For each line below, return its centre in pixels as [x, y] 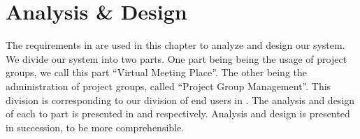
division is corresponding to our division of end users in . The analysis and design [180, 100]
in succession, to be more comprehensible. [95, 127]
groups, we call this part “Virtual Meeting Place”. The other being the [157, 72]
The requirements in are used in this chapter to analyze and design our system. [175, 45]
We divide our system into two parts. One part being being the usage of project [177, 58]
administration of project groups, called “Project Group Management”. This [168, 86]
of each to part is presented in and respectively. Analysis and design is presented [178, 114]
